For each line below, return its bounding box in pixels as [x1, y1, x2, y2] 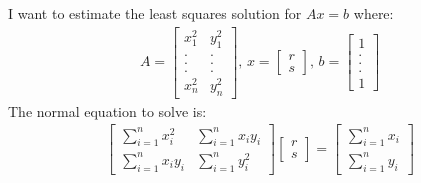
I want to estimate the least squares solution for [8, 3, 302, 23]
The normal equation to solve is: [8, 100, 207, 121]
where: [353, 3, 394, 23]
